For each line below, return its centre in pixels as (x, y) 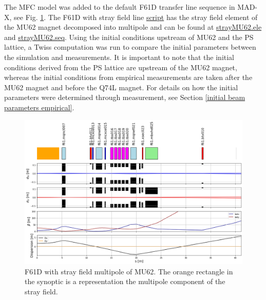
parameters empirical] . (39, 107)
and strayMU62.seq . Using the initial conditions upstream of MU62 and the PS (129, 37)
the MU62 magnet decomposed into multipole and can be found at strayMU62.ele (133, 27)
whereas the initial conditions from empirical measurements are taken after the (128, 77)
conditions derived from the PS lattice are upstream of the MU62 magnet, (121, 67)
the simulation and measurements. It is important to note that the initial (119, 57)
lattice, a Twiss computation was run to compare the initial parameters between (130, 47)
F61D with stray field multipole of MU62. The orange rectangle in (129, 271)
